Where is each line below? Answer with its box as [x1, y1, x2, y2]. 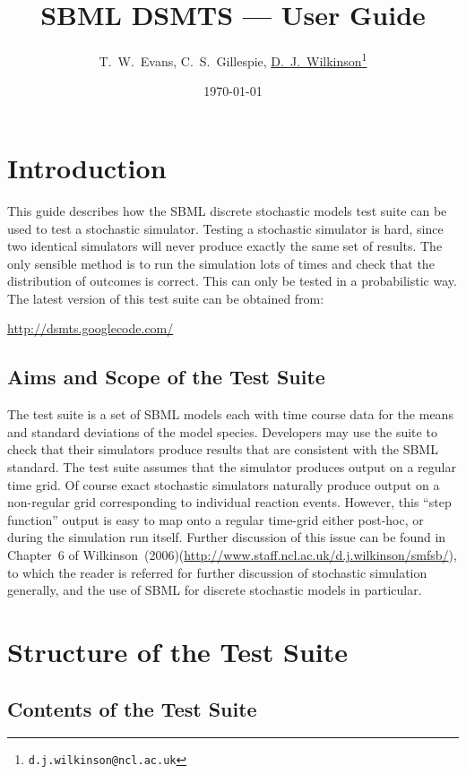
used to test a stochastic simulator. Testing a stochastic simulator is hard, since [7, 219, 444, 237]
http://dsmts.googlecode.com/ [7, 319, 174, 338]
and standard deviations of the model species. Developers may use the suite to [7, 422, 437, 441]
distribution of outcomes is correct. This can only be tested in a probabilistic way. [7, 271, 457, 290]
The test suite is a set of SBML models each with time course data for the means [7, 405, 453, 424]
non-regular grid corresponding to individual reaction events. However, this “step [7, 493, 452, 512]
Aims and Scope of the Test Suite [7, 363, 325, 391]
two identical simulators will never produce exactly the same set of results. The [7, 236, 443, 255]
